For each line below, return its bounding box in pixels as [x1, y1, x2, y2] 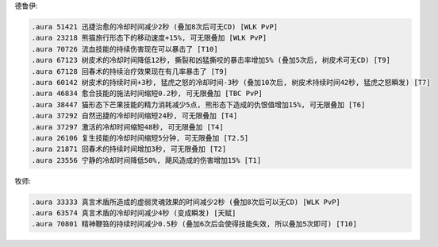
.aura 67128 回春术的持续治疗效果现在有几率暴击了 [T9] [31, 67, 228, 75]
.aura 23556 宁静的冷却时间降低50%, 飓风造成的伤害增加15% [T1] [31, 156, 262, 164]
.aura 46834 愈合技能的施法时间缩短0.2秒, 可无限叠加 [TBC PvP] [31, 89, 263, 98]
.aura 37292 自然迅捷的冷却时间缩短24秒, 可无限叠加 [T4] [31, 111, 238, 121]
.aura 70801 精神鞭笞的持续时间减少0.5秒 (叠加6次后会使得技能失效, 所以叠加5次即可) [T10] [31, 219, 357, 229]
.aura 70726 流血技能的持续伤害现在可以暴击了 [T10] [31, 44, 218, 53]
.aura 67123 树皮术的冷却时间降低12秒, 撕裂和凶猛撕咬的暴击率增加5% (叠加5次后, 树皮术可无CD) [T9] [31, 56, 390, 65]
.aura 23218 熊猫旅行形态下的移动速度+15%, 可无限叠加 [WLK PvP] [31, 33, 267, 43]
